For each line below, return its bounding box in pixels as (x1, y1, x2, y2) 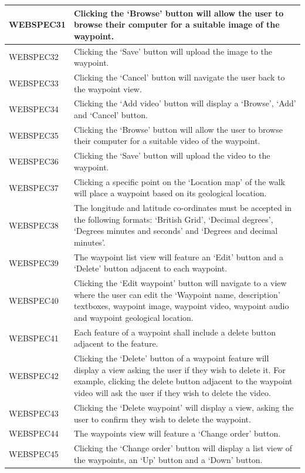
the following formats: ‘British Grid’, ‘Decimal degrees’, (73, 213, 273, 225)
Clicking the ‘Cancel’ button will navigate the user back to (73, 71, 285, 83)
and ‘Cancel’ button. (73, 109, 148, 120)
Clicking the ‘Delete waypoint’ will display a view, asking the (73, 401, 294, 413)
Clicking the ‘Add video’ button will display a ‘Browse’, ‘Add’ (73, 97, 296, 109)
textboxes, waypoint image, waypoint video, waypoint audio (73, 300, 289, 312)
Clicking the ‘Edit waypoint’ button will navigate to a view (73, 277, 287, 289)
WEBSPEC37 (9, 181, 59, 193)
